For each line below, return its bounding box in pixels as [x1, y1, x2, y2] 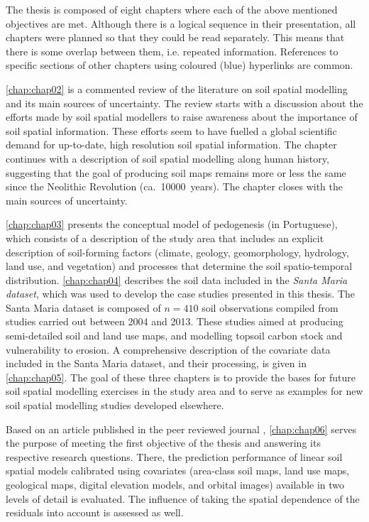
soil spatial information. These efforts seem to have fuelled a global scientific [6, 123, 337, 138]
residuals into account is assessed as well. [6, 505, 184, 520]
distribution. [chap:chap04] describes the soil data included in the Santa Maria [6, 272, 348, 287]
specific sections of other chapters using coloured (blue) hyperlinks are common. [6, 58, 353, 72]
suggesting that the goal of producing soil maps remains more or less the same [6, 165, 346, 180]
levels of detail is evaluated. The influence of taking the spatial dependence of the [6, 491, 360, 506]
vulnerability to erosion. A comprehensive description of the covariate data [6, 342, 331, 357]
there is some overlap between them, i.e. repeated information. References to [6, 43, 338, 58]
